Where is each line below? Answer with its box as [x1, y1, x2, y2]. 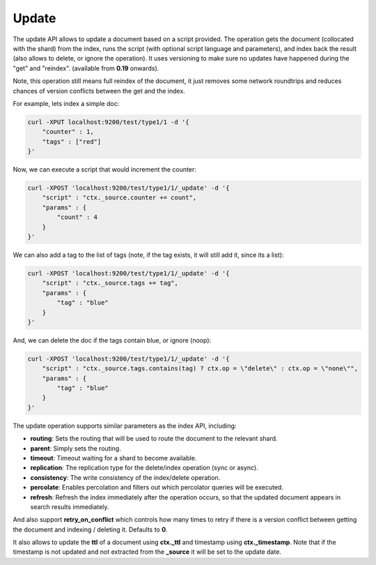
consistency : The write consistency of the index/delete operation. [30, 473, 221, 481]
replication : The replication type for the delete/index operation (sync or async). [30, 464, 259, 472]
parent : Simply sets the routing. [30, 444, 121, 453]
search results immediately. [30, 502, 109, 511]
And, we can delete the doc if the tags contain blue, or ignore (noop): [13, 336, 212, 345]
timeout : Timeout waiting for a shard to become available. [30, 453, 197, 462]
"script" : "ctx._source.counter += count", [42, 194, 197, 202]
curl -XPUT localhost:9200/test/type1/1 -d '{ [27, 118, 189, 126]
